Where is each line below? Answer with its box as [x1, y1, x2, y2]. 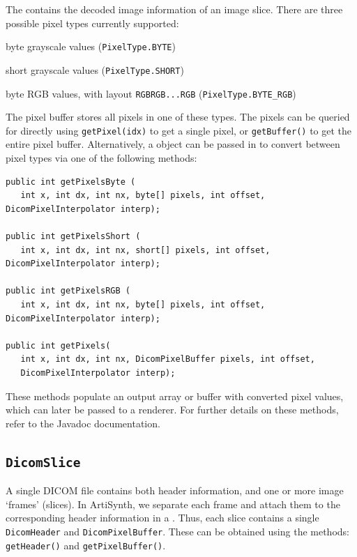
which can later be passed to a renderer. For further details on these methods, [6, 402, 339, 417]
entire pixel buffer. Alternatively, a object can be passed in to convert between [6, 137, 340, 151]
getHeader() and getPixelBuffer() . [6, 537, 166, 552]
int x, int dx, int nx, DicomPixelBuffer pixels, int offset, [20, 354, 315, 365]
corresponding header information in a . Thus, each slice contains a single [6, 510, 319, 525]
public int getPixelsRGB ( [6, 286, 130, 296]
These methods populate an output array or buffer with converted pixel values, [6, 388, 344, 403]
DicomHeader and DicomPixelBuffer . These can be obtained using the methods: [6, 524, 349, 538]
